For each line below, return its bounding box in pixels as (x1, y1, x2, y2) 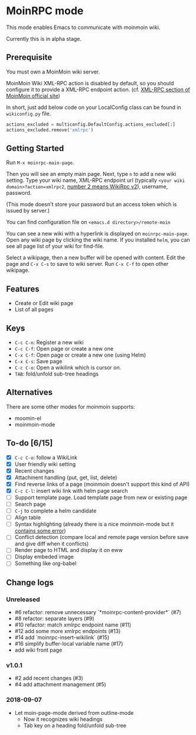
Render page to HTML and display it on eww (14, 547, 123, 554)
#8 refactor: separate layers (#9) (14, 615, 94, 622)
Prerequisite (6, 52, 53, 63)
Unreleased (6, 595, 40, 604)
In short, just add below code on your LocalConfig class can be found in (6, 104, 181, 111)
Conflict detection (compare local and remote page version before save (14, 534, 189, 541)
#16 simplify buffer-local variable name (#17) (14, 640, 123, 647)
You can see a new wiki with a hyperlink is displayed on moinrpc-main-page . (6, 230, 189, 237)
